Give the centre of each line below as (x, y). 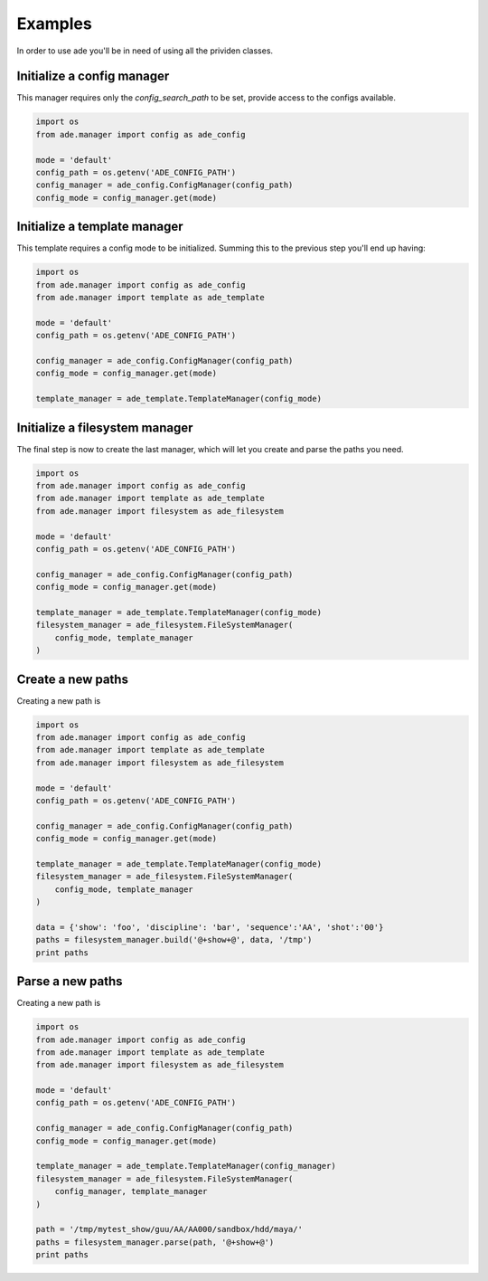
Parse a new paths (70, 982)
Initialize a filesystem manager (105, 427)
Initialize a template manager (100, 227)
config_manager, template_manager (131, 1191)
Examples (54, 24)
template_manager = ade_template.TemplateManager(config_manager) (186, 1166)
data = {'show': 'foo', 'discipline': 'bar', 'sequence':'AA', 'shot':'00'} (210, 927)
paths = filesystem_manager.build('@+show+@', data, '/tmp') (174, 940)
